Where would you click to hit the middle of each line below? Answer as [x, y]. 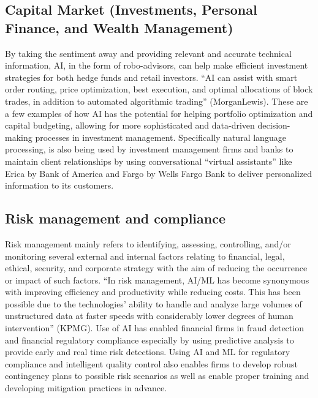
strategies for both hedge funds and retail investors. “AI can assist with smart [151, 77]
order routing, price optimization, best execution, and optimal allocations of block [159, 89]
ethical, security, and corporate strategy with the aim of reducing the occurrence [156, 268]
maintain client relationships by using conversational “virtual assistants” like [149, 161]
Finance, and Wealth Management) [119, 27]
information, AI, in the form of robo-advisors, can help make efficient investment [157, 65]
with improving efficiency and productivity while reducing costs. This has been [153, 292]
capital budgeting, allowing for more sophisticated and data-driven [130, 125]
